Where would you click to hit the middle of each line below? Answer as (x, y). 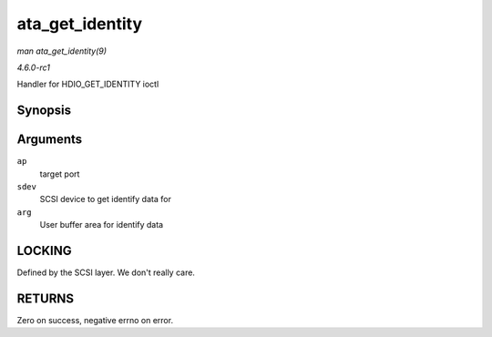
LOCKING (44, 251)
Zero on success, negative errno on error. (95, 321)
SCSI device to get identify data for (106, 199)
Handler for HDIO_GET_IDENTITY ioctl (88, 84)
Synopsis (44, 111)
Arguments (50, 140)
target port (60, 174)
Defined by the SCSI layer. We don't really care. (106, 272)
